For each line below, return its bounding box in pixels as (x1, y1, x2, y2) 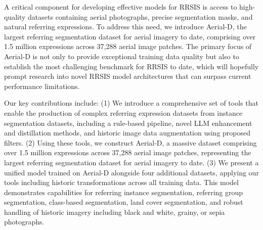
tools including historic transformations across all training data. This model (4, 177, 239, 188)
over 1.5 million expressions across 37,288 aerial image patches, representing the (4, 147, 251, 158)
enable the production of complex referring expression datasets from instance (4, 107, 243, 118)
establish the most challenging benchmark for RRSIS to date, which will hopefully (4, 61, 259, 71)
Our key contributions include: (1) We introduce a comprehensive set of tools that (4, 98, 258, 108)
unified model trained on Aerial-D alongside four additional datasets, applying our (4, 167, 259, 177)
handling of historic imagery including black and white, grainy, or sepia (4, 206, 225, 217)
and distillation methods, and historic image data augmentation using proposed (4, 127, 251, 138)
